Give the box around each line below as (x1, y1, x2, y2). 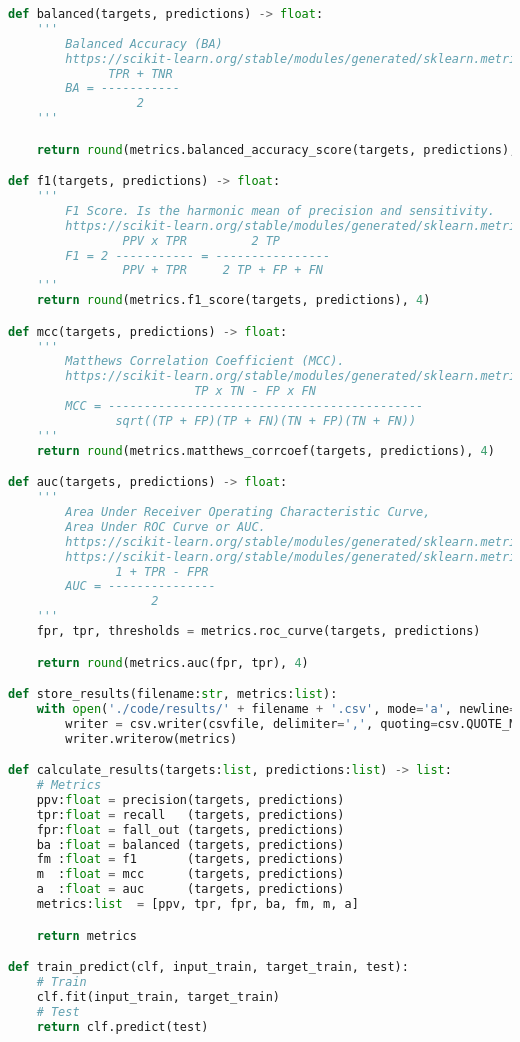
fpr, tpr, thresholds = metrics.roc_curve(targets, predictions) (36, 624, 481, 638)
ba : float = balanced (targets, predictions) (36, 837, 345, 852)
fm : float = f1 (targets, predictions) (36, 852, 345, 867)
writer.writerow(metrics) (65, 731, 238, 746)
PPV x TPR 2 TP (122, 233, 281, 248)
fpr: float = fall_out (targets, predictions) (36, 822, 345, 837)
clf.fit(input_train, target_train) (36, 989, 281, 1004)
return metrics (36, 928, 137, 943)
